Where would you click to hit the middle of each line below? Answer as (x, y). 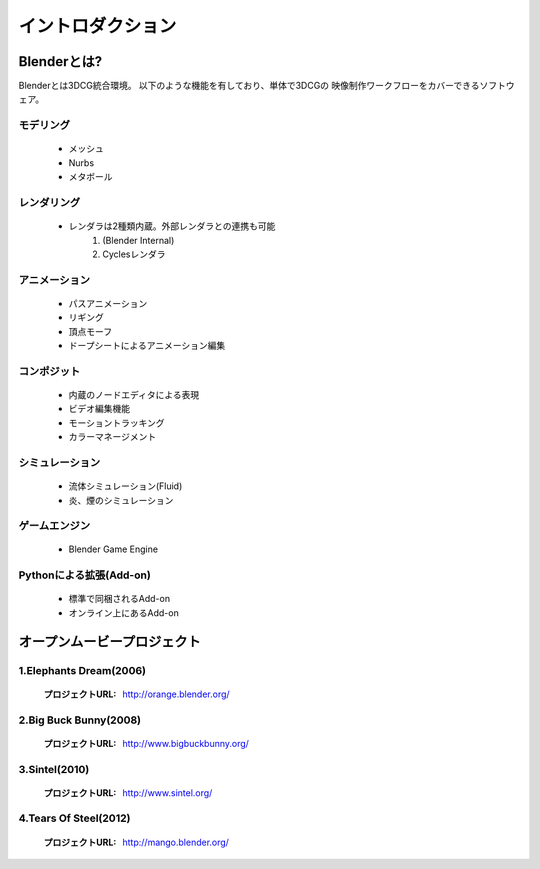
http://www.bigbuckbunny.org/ (186, 743)
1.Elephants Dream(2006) (82, 670)
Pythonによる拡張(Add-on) (85, 575)
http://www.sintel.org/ (167, 792)
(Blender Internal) (138, 240)
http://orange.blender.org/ (176, 694)
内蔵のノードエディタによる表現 (134, 394)
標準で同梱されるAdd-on (119, 599)
